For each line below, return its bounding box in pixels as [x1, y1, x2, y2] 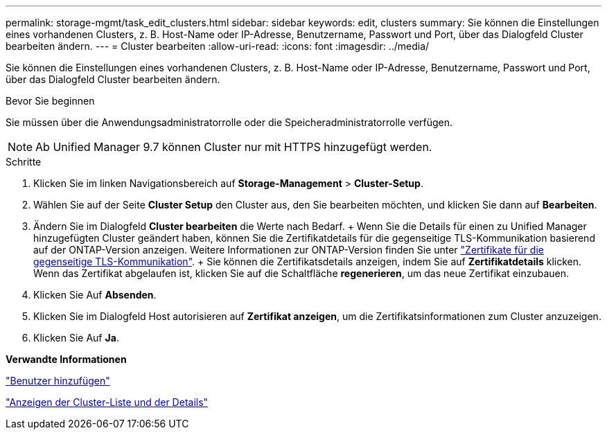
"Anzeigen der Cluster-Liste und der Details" [6, 396, 209, 408]
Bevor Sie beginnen [6, 95, 95, 107]
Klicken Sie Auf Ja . [33, 332, 119, 344]
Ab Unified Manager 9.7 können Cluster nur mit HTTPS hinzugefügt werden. [35, 140, 432, 154]
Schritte [6, 156, 42, 168]
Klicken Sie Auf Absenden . [33, 289, 157, 301]
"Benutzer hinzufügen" [6, 375, 110, 387]
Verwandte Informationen [6, 353, 127, 365]
